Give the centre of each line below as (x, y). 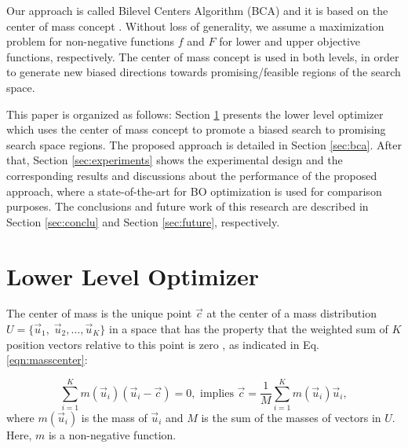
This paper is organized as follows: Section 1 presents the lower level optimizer (195, 114)
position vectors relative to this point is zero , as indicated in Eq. (163, 344)
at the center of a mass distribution (291, 313)
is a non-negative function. (112, 434)
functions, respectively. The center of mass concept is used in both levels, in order (203, 56)
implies (217, 393)
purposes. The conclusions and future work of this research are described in (188, 206)
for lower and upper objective (290, 41)
